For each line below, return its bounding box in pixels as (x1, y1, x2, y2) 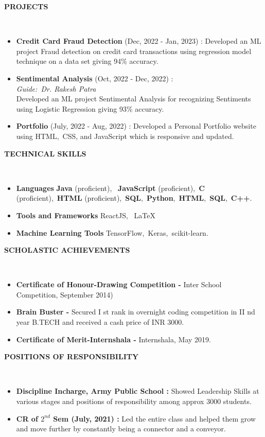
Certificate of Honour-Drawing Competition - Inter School (16, 279, 222, 290)
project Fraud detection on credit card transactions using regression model (16, 45, 252, 56)
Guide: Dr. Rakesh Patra (16, 83, 96, 94)
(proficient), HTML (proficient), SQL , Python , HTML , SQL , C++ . (16, 193, 252, 203)
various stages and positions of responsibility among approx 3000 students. (16, 396, 252, 407)
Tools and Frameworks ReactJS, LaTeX (16, 209, 156, 220)
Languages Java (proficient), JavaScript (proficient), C (16, 182, 205, 193)
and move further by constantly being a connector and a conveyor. (16, 423, 226, 434)
